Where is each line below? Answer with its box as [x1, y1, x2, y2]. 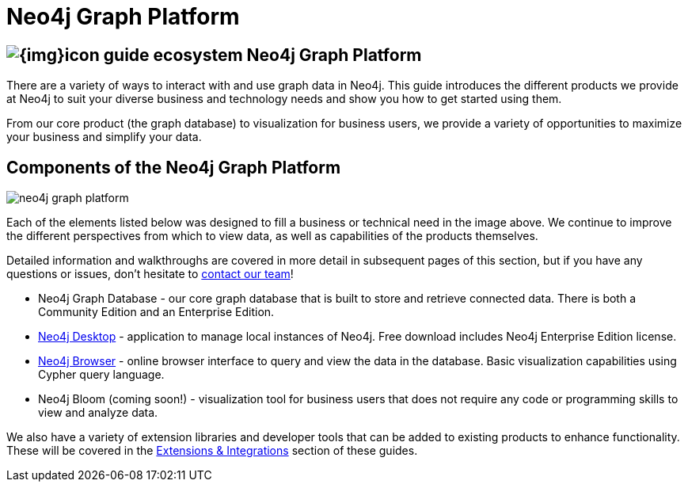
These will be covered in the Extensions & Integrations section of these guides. [6, 444, 418, 458]
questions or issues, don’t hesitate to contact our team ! [6, 267, 294, 281]
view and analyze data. [38, 406, 158, 420]
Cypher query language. [38, 368, 165, 382]
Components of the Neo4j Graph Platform [6, 157, 341, 177]
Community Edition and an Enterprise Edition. [38, 305, 275, 319]
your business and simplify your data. [6, 130, 202, 144]
